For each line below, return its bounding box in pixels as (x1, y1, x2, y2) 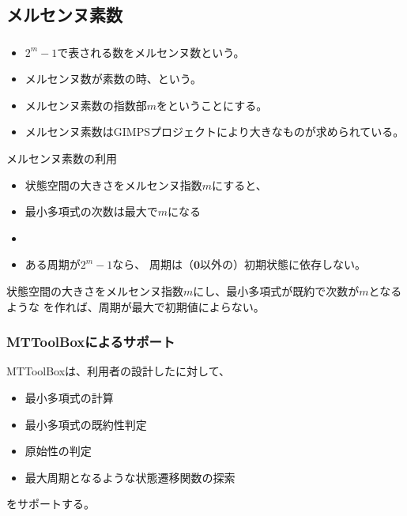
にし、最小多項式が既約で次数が (193, 283, 360, 299)
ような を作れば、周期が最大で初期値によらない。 (6, 298, 265, 314)
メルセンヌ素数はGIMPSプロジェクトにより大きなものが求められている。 (24, 123, 405, 140)
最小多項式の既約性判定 (24, 416, 147, 432)
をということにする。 (156, 96, 268, 113)
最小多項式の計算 (24, 390, 114, 406)
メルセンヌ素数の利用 (6, 150, 117, 167)
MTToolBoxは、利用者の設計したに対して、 (6, 363, 230, 379)
